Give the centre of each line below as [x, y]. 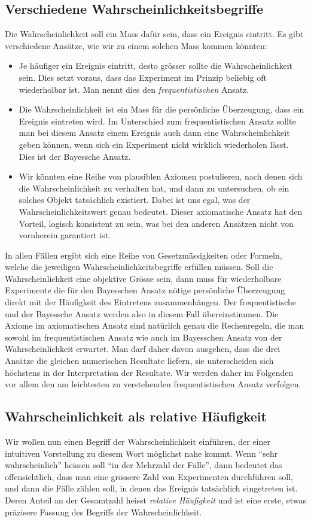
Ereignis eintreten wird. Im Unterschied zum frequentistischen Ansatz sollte [157, 121]
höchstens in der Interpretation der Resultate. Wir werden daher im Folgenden [149, 372]
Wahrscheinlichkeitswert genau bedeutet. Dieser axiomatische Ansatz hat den [161, 211]
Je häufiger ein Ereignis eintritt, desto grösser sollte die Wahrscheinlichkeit [156, 66]
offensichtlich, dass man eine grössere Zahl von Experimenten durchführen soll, [149, 476]
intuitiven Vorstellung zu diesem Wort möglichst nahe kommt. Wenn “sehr [141, 453]
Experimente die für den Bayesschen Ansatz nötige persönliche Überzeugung [145, 290]
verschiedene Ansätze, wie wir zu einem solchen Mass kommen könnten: [136, 45]
